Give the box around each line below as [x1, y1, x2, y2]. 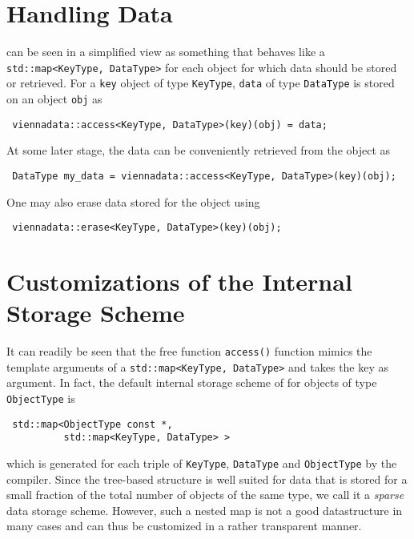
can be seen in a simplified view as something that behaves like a [6, 43, 325, 60]
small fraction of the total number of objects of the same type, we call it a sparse [6, 486, 404, 503]
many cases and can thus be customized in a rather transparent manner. [6, 517, 362, 534]
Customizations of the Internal [6, 265, 352, 298]
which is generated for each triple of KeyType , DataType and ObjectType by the [6, 455, 397, 472]
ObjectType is [6, 390, 75, 407]
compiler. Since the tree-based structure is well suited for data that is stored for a [6, 470, 408, 487]
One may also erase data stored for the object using [6, 193, 260, 210]
